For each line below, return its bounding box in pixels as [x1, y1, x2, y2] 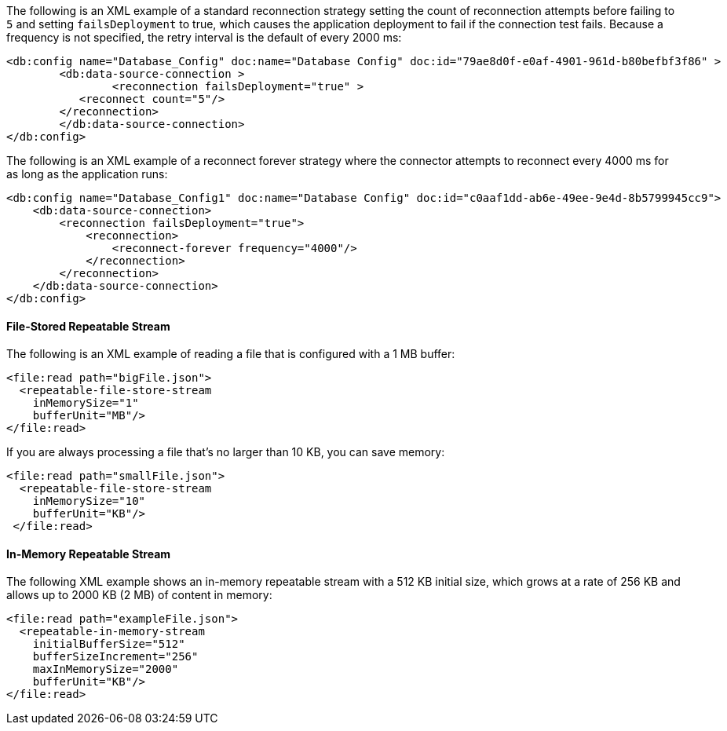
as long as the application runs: [6, 167, 168, 181]
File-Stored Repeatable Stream [6, 319, 170, 333]
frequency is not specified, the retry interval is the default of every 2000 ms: [6, 31, 402, 44]
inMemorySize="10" [32, 495, 146, 508]
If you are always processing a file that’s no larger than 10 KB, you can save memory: [6, 445, 445, 459]
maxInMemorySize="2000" [32, 663, 179, 676]
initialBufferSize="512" [32, 638, 185, 651]
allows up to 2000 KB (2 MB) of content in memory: [6, 588, 272, 602]
